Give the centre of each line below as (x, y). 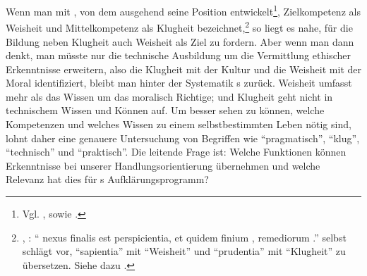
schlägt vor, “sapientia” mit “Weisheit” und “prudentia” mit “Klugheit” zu (184, 251)
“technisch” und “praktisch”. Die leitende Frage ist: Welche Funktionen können (176, 152)
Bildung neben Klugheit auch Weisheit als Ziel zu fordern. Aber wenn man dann (180, 41)
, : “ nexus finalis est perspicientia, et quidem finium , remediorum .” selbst (184, 237)
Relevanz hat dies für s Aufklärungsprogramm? (107, 179)
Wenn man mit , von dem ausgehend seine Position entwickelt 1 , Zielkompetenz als (183, 10)
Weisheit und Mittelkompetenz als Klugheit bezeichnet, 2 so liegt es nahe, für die (179, 26)
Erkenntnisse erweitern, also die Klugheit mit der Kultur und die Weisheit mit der (183, 69)
